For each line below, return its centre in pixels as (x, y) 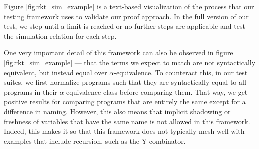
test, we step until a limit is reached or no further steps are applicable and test (125, 26)
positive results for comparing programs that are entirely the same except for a (125, 101)
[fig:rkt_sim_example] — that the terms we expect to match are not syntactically (130, 62)
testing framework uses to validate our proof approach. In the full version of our (126, 16)
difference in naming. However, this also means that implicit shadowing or (117, 111)
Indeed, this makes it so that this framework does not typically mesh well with (124, 131)
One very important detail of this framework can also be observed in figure (119, 53)
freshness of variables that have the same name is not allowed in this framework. (127, 121)
